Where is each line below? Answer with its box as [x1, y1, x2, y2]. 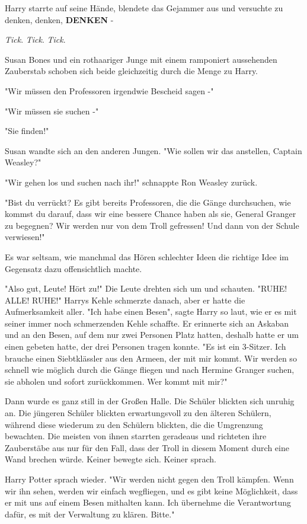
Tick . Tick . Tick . [5, 33, 66, 46]
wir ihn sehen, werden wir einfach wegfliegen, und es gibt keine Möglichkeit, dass [5, 484, 298, 497]
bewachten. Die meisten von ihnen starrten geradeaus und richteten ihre [5, 430, 267, 442]
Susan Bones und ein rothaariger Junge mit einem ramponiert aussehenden [5, 53, 277, 65]
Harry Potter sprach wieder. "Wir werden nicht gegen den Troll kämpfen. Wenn [5, 473, 294, 485]
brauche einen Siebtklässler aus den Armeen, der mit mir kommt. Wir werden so [5, 352, 297, 364]
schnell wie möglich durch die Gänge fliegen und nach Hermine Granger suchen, [5, 363, 295, 376]
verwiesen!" [5, 231, 45, 243]
